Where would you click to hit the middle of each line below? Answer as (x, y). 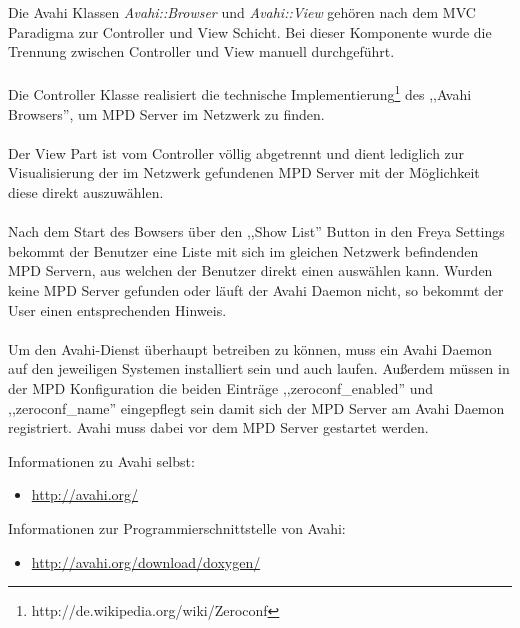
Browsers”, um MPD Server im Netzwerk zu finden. (166, 113)
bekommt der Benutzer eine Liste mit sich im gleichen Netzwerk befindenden (243, 250)
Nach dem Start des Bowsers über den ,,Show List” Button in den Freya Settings (256, 231)
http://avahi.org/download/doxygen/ (146, 561)
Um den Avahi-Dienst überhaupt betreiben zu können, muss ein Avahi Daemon (250, 348)
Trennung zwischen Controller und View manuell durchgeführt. (201, 51)
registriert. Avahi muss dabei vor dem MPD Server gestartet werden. (218, 427)
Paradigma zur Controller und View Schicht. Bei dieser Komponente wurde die (250, 31)
